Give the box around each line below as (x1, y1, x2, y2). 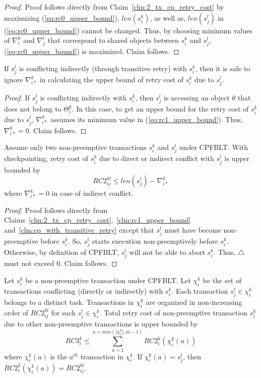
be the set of (203, 275, 242, 286)
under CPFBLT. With (179, 142, 248, 152)
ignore (4, 74, 23, 85)
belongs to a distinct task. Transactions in (4, 297, 134, 307)
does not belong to (4, 103, 61, 114)
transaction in (80, 351, 123, 361)
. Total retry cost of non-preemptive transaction (99, 307, 247, 317)
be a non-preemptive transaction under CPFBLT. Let (25, 275, 191, 286)
